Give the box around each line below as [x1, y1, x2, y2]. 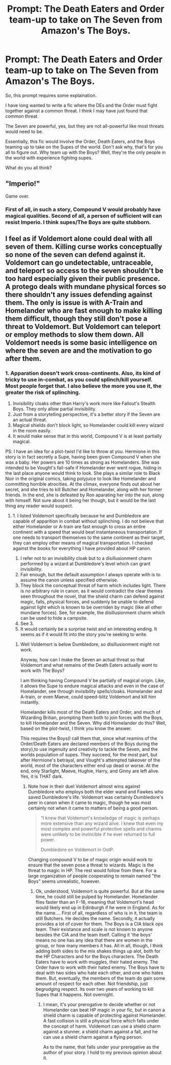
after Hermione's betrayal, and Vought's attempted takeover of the [20, 757, 160, 763]
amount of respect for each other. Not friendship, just [35, 981, 148, 987]
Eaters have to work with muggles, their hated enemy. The [35, 959, 158, 965]
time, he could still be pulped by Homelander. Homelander [35, 894, 158, 900]
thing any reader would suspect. [5, 503, 74, 509]
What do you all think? [5, 164, 52, 170]
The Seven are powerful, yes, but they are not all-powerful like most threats [5, 123, 164, 129]
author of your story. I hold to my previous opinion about [43, 1050, 162, 1056]
